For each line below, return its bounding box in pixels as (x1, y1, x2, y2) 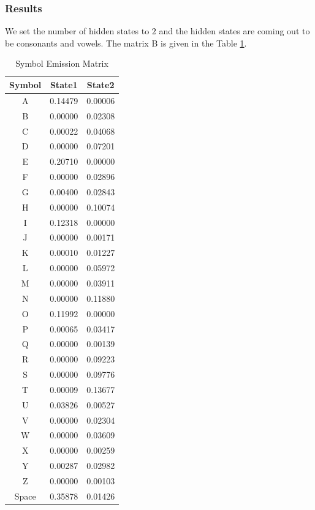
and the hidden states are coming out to (159, 24, 310, 37)
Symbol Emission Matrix (15, 57, 108, 70)
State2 (86, 78, 115, 91)
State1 (50, 78, 78, 91)
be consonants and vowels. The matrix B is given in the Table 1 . (5, 36, 247, 49)
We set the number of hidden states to (5, 24, 150, 37)
